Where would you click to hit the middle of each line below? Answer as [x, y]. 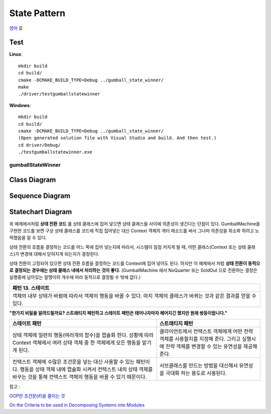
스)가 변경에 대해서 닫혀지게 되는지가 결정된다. [54, 254]
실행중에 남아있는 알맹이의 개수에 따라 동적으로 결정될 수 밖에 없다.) [75, 277]
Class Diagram [33, 180]
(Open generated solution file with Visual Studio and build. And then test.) [117, 138]
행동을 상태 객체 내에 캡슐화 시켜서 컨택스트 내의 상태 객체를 [86, 369]
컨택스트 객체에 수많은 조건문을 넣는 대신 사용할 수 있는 [74, 362]
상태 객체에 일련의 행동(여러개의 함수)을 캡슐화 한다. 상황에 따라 [83, 335]
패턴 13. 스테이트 [31, 288]
